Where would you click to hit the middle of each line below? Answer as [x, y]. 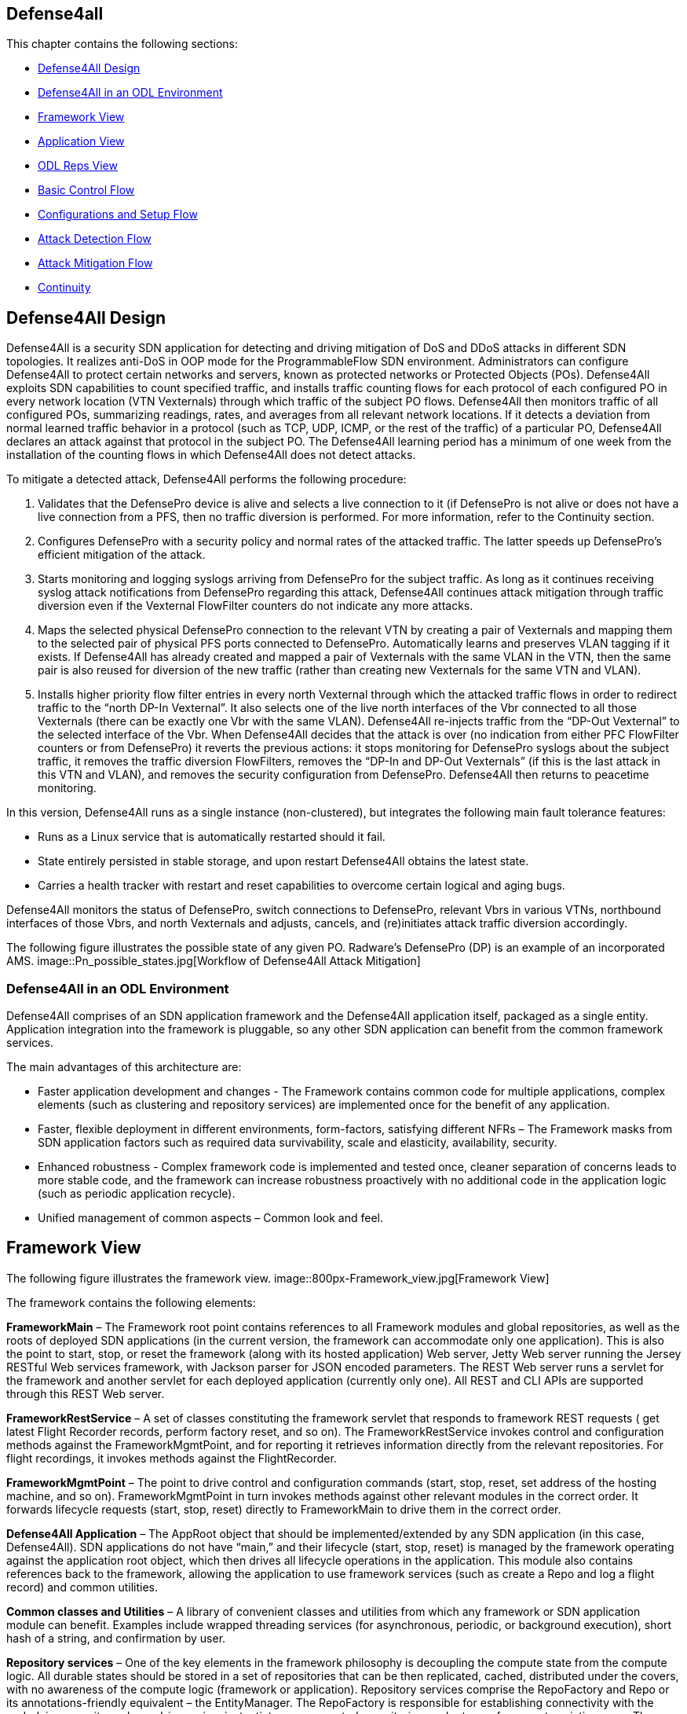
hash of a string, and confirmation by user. [116, 1638]
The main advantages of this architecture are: [124, 1067]
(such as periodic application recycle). [137, 1194]
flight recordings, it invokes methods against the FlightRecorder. [172, 1458]
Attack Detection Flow [95, 239]
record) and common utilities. [82, 1587]
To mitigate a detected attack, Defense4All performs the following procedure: [206, 479]
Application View [81, 141]
